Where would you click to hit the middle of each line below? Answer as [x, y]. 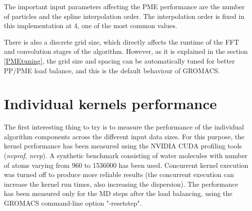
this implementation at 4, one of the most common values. [91, 25]
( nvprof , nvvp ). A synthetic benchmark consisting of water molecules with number [126, 155]
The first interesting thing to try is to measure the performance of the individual [124, 127]
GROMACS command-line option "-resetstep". [73, 203]
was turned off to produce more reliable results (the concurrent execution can [119, 174]
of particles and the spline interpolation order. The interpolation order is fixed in [124, 16]
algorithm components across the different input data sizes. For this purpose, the [124, 136]
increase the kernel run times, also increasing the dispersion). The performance [121, 184]
